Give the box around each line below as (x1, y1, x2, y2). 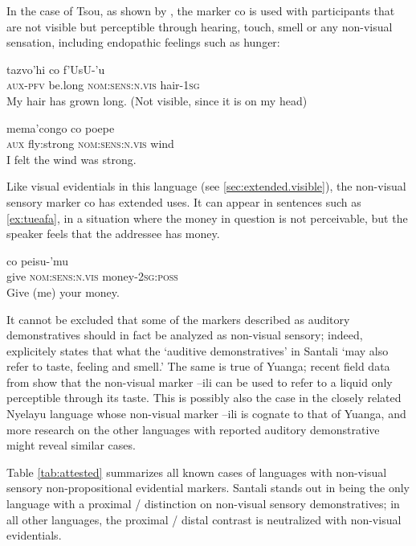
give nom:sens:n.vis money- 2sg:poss (6, 268, 178, 285)
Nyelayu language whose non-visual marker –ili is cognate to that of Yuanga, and (6, 405, 406, 422)
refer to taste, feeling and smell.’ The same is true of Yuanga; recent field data (6, 358, 390, 375)
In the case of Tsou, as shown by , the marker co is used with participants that (6, 2, 395, 18)
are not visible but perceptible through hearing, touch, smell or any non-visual (6, 18, 393, 35)
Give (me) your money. (6, 283, 120, 300)
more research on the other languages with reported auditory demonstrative (6, 421, 380, 437)
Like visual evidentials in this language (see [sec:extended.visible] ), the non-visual (6, 178, 406, 195)
